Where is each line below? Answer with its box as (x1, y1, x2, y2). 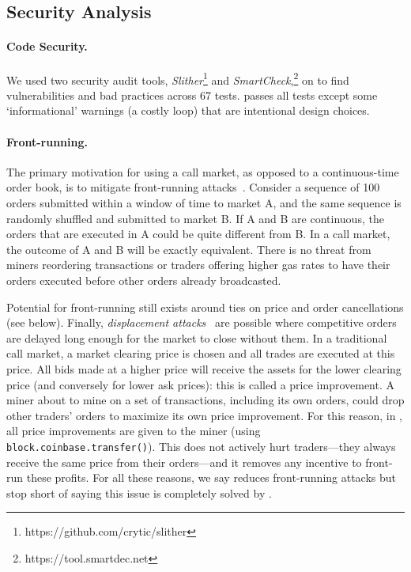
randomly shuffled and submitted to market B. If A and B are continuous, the (6, 210, 384, 226)
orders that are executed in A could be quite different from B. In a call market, (6, 225, 390, 242)
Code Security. (6, 38, 88, 55)
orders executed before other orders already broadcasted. (6, 271, 281, 288)
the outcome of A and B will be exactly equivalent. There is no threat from (6, 241, 371, 257)
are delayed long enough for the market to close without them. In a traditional (6, 329, 387, 346)
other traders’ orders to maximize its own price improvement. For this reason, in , (6, 407, 403, 423)
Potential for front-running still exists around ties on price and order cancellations (6, 298, 404, 315)
